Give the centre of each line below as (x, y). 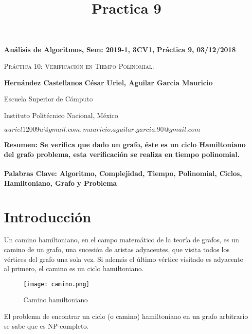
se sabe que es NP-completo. (46, 325)
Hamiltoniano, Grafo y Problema (61, 183)
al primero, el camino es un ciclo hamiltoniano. (74, 268)
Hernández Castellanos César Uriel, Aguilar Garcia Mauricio (108, 82)
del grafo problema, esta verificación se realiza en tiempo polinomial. (122, 154)
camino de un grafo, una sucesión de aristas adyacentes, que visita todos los (117, 249)
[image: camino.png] (57, 284)
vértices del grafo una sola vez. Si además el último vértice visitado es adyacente (124, 259)
